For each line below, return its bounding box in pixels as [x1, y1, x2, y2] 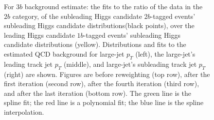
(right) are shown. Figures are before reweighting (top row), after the [4, 69, 210, 79]
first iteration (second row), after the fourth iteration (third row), [4, 78, 199, 89]
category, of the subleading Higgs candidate [12, 11, 142, 21]
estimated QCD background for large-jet [4, 48, 125, 59]
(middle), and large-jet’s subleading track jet [63, 59, 197, 69]
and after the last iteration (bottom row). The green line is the [4, 88, 191, 98]
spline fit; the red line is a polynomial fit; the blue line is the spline [4, 97, 204, 107]
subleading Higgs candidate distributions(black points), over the [4, 20, 195, 30]
